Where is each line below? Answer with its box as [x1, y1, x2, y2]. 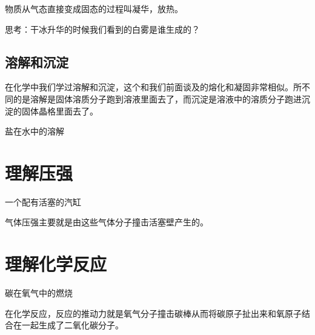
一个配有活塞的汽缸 [5, 195, 81, 208]
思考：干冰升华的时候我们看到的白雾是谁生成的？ [5, 22, 200, 35]
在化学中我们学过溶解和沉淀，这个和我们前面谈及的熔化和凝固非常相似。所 [5, 81, 302, 93]
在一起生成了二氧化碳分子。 [13, 319, 124, 331]
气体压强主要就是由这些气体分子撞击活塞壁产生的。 [5, 216, 208, 228]
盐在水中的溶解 [5, 125, 64, 138]
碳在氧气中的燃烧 [5, 287, 73, 299]
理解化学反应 [5, 251, 107, 276]
